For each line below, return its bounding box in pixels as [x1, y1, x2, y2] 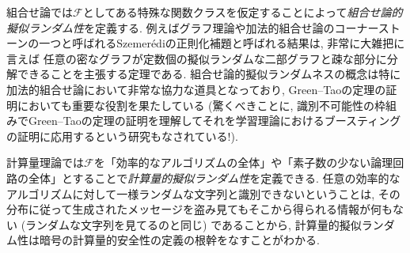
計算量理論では [6, 154, 84, 171]
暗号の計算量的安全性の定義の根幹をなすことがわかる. [39, 232, 320, 248]
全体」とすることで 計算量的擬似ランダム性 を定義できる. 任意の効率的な [28, 169, 401, 186]
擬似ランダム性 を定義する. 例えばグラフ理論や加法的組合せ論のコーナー [6, 19, 378, 36]
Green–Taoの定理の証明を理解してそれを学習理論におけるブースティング [28, 112, 401, 129]
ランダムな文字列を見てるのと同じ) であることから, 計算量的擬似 [25, 216, 362, 232]
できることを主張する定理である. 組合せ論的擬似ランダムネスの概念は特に [17, 66, 401, 82]
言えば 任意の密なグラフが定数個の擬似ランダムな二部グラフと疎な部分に [6, 50, 387, 66]
